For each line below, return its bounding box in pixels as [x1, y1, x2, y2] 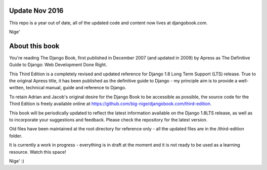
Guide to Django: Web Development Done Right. [9, 62, 107, 68]
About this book [9, 42, 59, 50]
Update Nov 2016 [9, 6, 64, 15]
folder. [9, 133, 22, 139]
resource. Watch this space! [9, 149, 66, 155]
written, [9, 85, 25, 91]
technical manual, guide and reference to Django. [25, 85, 127, 91]
